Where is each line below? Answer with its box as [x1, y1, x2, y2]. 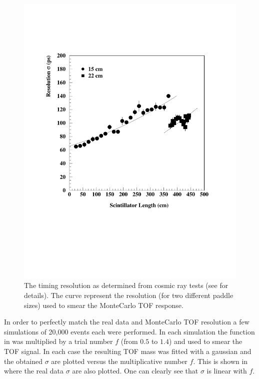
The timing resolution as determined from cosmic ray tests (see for [24, 280, 228, 290]
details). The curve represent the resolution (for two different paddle [24, 290, 233, 300]
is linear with [206, 365, 247, 376]
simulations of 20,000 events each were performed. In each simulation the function [4, 326, 255, 336]
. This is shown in [193, 355, 248, 366]
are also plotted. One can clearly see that [72, 365, 198, 376]
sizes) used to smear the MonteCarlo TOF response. [24, 299, 183, 310]
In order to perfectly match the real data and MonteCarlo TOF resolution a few [4, 316, 249, 327]
